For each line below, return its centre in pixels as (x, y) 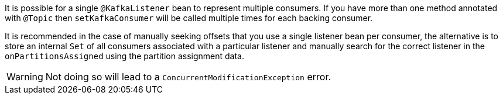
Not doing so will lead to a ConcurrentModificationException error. (188, 77)
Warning (25, 77)
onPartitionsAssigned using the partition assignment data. (125, 56)
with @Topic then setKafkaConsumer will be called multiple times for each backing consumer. (189, 18)
